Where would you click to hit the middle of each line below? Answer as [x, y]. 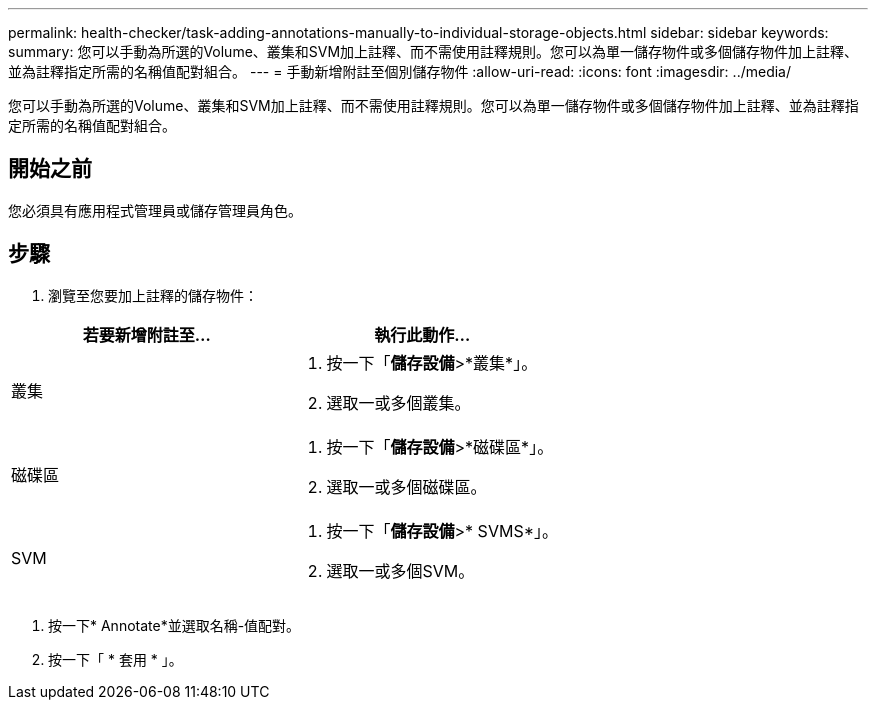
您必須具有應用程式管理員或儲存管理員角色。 [155, 210]
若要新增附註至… [146, 334]
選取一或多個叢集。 [398, 402]
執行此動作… [422, 334]
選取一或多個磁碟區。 [406, 486]
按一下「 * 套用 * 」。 [115, 659]
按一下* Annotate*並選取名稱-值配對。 [174, 625]
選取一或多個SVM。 [400, 570]
